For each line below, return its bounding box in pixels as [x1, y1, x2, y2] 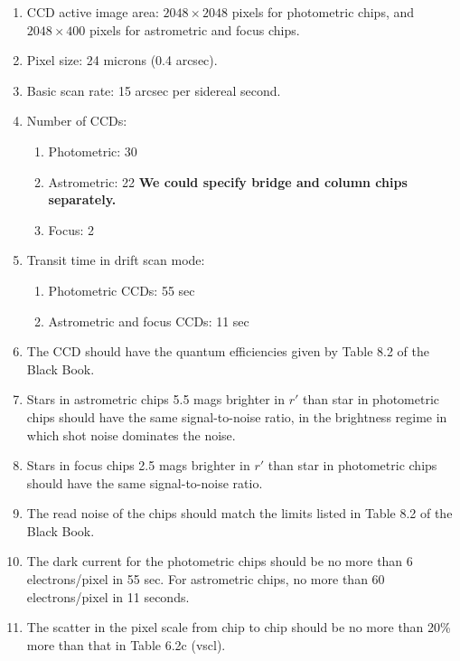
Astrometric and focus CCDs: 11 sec [48, 311, 249, 330]
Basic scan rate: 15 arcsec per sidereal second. [26, 80, 281, 99]
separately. [48, 190, 117, 209]
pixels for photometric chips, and [231, 3, 415, 21]
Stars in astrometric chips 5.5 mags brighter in [26, 390, 285, 409]
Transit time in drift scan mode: [26, 250, 205, 269]
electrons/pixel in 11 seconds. [26, 587, 190, 606]
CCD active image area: [26, 3, 159, 21]
